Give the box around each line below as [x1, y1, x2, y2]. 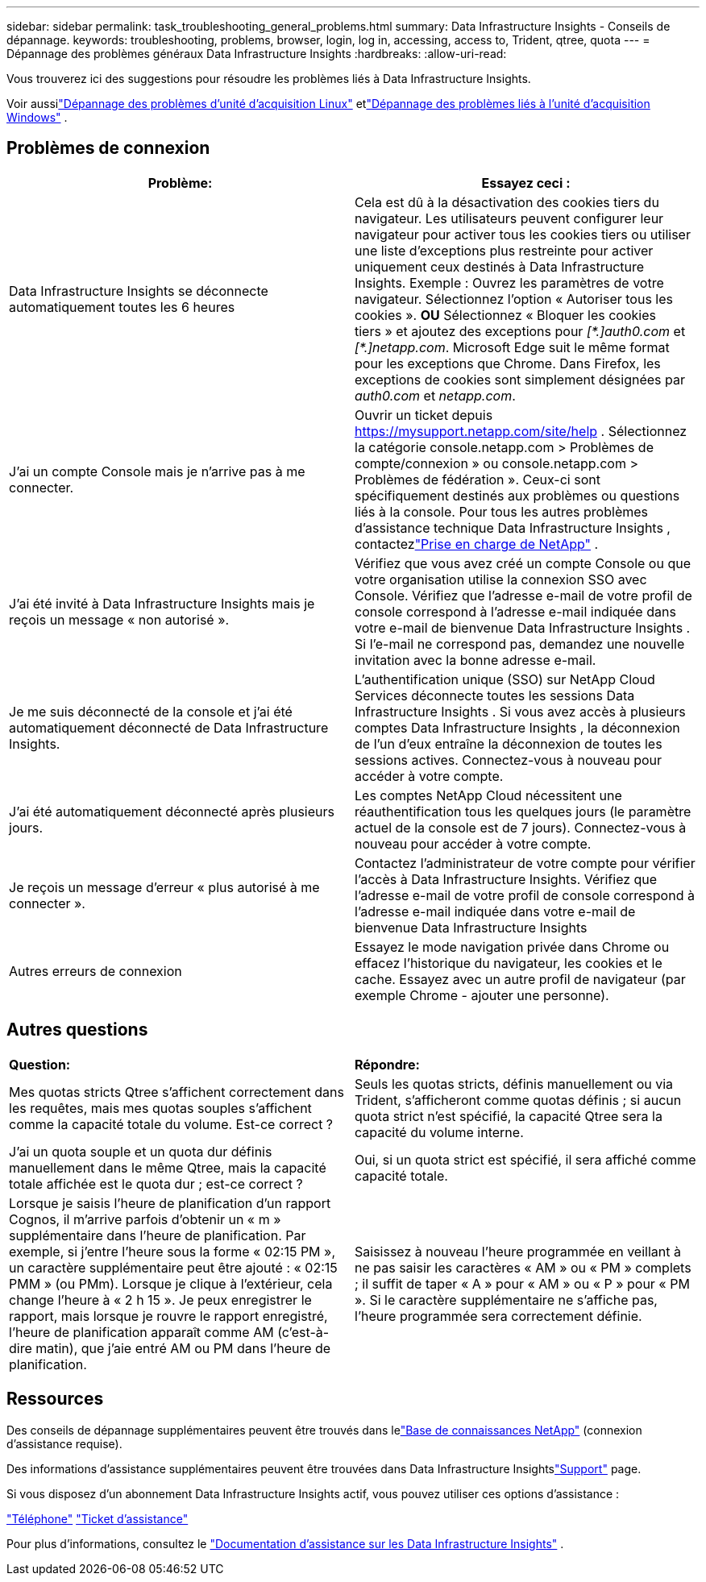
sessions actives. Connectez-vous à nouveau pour [355, 751, 662, 768]
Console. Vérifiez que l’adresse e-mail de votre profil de [355, 587, 692, 604]
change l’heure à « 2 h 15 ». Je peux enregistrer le [9, 1291, 312, 1308]
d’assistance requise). [6, 1436, 123, 1451]
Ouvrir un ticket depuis [355, 406, 493, 423]
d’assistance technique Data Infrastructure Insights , [355, 519, 671, 536]
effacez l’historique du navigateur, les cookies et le [355, 954, 662, 971]
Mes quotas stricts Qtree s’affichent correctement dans [9, 1083, 344, 1100]
